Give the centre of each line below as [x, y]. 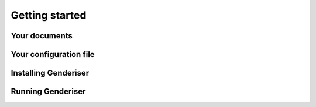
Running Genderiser [48, 92]
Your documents [42, 36]
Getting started [49, 15]
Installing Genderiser [50, 73]
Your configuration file [53, 54]
